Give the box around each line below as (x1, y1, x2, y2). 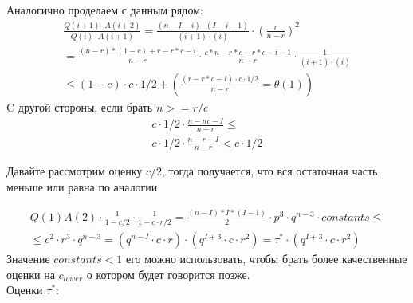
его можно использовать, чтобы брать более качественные (125, 250, 407, 267)
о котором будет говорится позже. (86, 266, 250, 282)
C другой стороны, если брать (6, 99, 153, 115)
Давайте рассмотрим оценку (6, 163, 143, 179)
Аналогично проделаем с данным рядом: (6, 2, 203, 18)
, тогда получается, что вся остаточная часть (162, 163, 378, 179)
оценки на (6, 266, 55, 282)
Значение (6, 250, 50, 267)
